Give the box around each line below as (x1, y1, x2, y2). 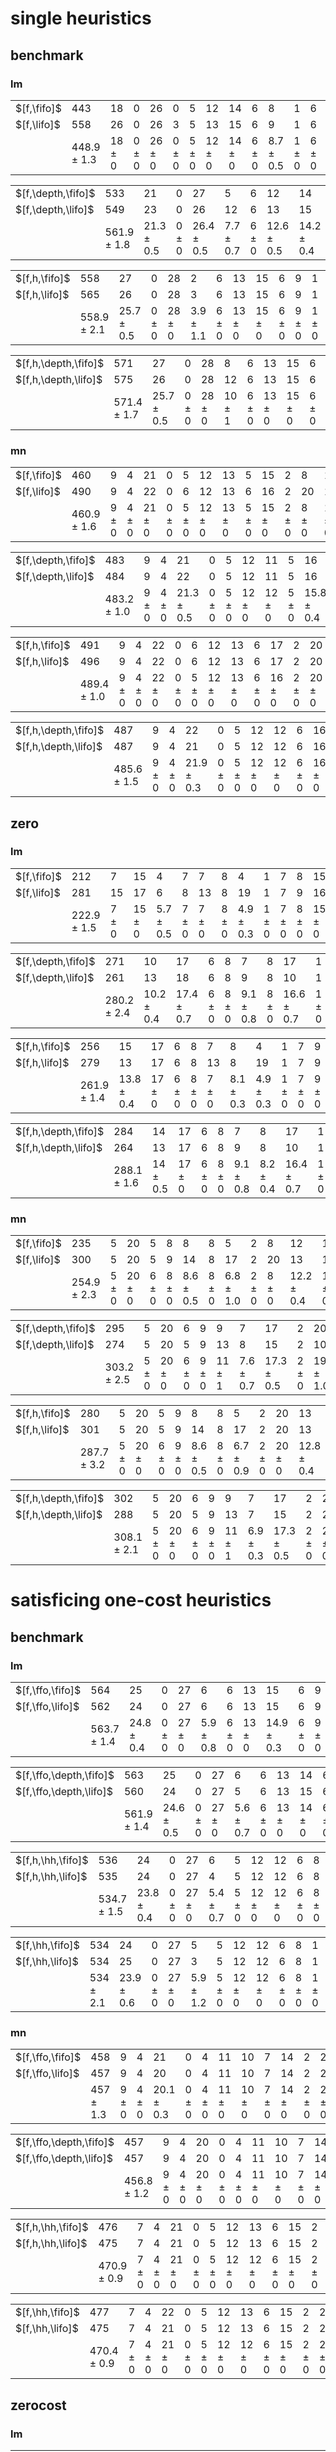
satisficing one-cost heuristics (10, 1589, 272, 1612)
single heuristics (10, 7, 152, 30)
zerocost (10, 2397, 67, 2414)
